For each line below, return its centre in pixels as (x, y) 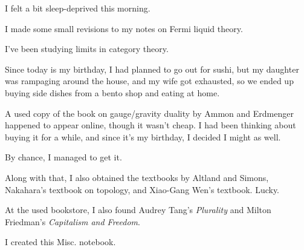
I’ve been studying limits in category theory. (87, 49)
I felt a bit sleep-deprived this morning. (78, 8)
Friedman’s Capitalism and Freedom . (73, 221)
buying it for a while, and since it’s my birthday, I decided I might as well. (143, 137)
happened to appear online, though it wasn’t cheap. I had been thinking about (150, 125)
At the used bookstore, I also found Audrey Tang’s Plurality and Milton (138, 210)
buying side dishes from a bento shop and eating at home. (112, 92)
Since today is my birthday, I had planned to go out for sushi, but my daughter (152, 69)
